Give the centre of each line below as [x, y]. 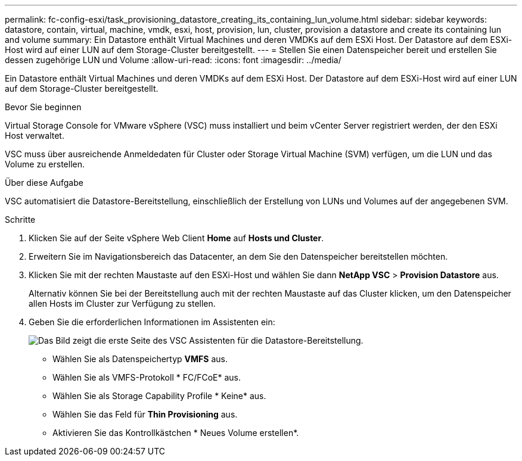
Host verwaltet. [35, 136]
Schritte [20, 219]
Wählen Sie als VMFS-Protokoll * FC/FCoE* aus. [147, 377]
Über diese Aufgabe [44, 183]
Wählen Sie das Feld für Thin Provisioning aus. [145, 414]
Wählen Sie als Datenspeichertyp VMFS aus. [140, 359]
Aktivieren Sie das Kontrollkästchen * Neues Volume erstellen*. [176, 433]
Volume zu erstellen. [45, 164]
